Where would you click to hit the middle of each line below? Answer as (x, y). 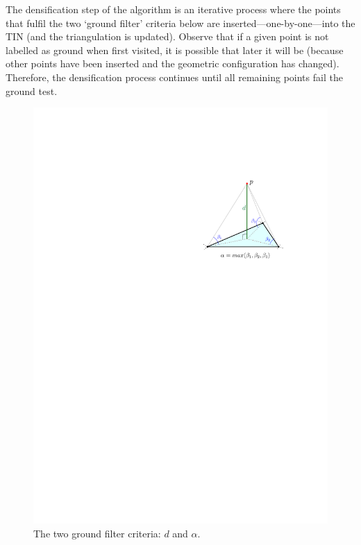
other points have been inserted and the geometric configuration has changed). (173, 63)
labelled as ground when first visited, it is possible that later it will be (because (175, 50)
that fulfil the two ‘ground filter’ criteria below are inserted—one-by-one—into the (180, 23)
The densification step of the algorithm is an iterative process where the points (173, 9)
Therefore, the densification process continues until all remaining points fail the (174, 77)
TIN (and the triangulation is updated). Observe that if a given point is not (167, 36)
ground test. (32, 90)
